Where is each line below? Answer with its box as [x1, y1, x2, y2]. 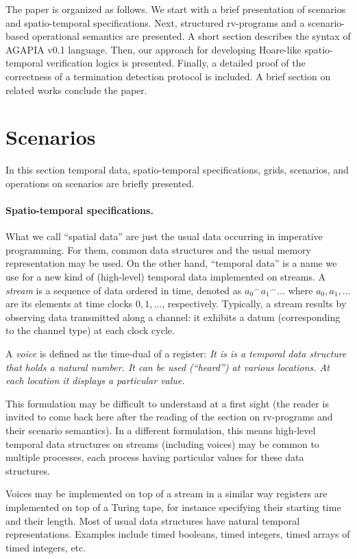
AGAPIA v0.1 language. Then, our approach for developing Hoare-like [5, 42, 301, 56]
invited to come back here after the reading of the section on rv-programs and [5, 409, 333, 424]
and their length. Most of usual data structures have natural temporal [5, 513, 300, 527]
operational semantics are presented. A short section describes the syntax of [32, 29, 351, 43]
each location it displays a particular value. [5, 373, 185, 388]
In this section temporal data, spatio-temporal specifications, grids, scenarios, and [5, 163, 349, 177]
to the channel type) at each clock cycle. [5, 323, 175, 337]
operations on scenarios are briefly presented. [5, 176, 195, 190]
